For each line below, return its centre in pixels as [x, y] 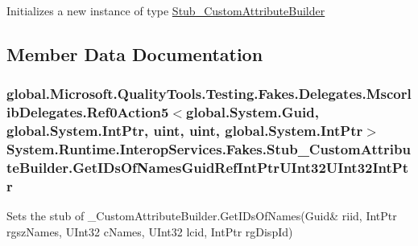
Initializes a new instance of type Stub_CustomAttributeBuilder [166, 10]
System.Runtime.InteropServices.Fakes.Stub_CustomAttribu [209, 149]
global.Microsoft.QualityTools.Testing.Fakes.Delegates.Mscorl [209, 94]
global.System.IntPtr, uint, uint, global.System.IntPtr [185, 131]
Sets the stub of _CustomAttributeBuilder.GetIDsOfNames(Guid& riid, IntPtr [202, 216]
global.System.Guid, [252, 112]
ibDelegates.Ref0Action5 [88, 112]
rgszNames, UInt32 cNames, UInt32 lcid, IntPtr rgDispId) [150, 231]
